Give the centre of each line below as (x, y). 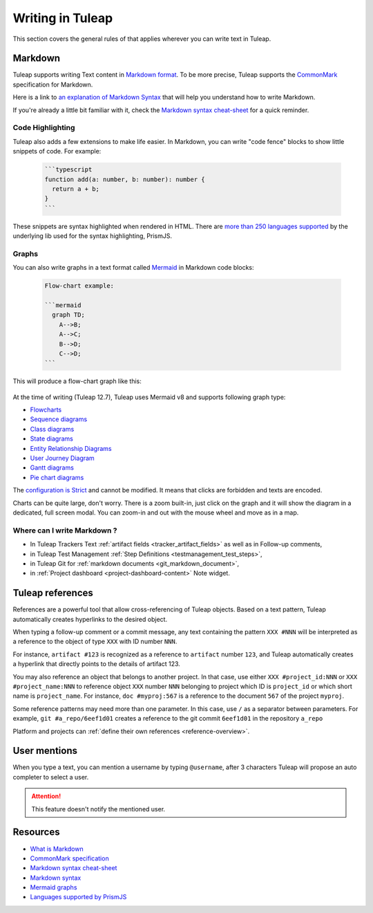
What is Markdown (57, 849)
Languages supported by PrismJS (78, 897)
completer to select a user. (51, 777)
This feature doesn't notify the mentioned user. (98, 809)
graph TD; (69, 315)
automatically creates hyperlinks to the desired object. (90, 619)
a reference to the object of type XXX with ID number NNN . (95, 642)
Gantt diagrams (52, 468)
